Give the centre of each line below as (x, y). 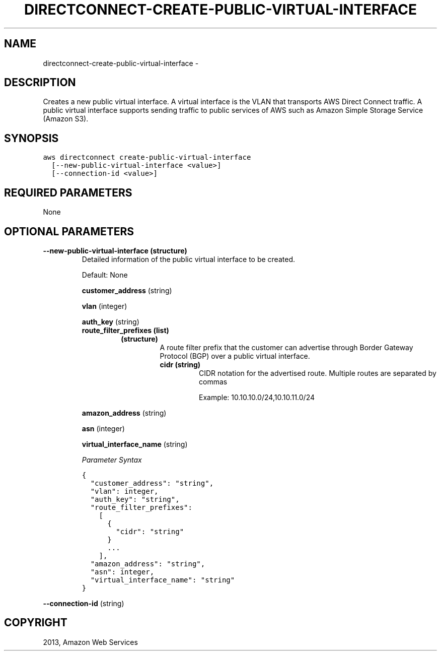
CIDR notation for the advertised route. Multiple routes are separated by (318, 373)
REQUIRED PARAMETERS (68, 192)
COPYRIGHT (36, 623)
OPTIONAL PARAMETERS (69, 231)
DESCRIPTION (40, 83)
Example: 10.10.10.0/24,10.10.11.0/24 (257, 397)
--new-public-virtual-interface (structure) (115, 250)
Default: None (105, 275)
